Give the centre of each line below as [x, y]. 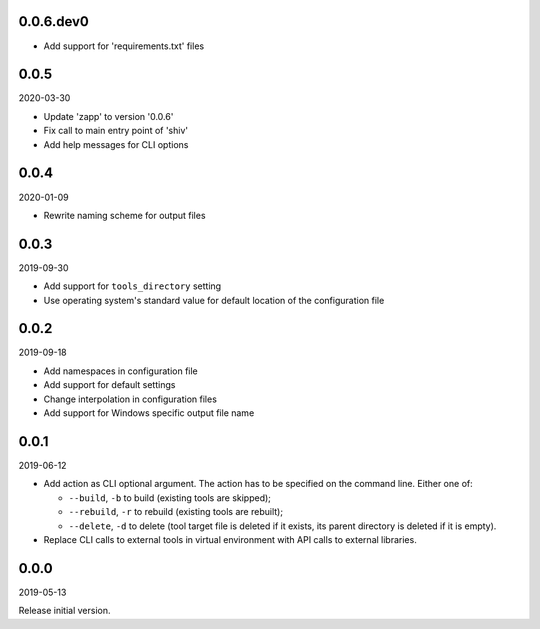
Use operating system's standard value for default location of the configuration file [214, 300]
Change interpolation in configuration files [130, 399]
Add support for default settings [109, 385]
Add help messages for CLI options [116, 144]
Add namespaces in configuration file [121, 371]
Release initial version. [64, 611]
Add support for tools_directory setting [132, 286]
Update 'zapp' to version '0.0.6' [108, 116]
